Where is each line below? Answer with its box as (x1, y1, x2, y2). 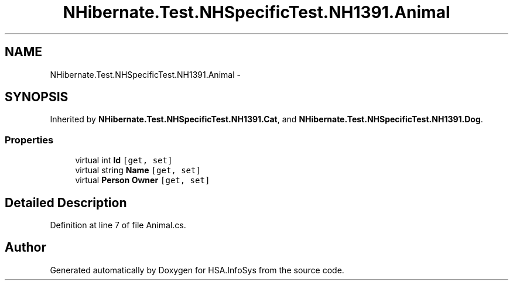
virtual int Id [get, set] (75, 155, 173, 166)
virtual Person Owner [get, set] (75, 175, 210, 186)
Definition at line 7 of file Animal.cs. (50, 220, 186, 231)
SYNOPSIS (5, 90, 69, 105)
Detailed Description (5, 195, 127, 210)
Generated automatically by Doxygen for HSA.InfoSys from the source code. (50, 265, 344, 275)
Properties (5, 133, 54, 146)
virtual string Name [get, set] (75, 165, 201, 176)
